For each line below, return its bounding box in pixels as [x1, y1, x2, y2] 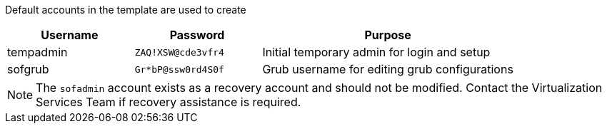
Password [169, 28, 225, 42]
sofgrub [7, 62, 49, 76]
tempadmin [7, 45, 68, 59]
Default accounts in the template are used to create [5, 4, 246, 16]
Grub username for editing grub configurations [262, 62, 513, 76]
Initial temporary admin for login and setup [262, 45, 491, 59]
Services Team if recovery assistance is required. [36, 95, 301, 109]
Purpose [364, 28, 411, 42]
